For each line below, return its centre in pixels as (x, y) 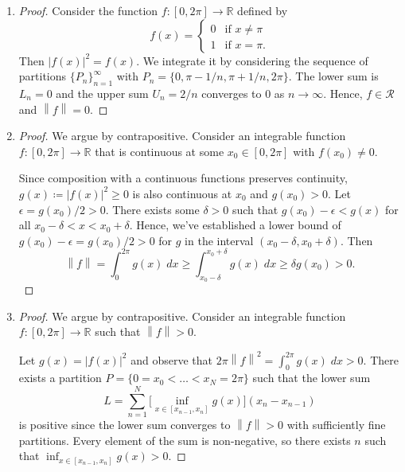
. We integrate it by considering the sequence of (252, 60)
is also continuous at (182, 193)
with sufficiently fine (336, 425)
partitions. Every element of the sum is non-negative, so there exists (185, 440)
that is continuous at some (160, 151)
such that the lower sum (312, 378)
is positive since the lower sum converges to (125, 425)
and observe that (171, 359)
